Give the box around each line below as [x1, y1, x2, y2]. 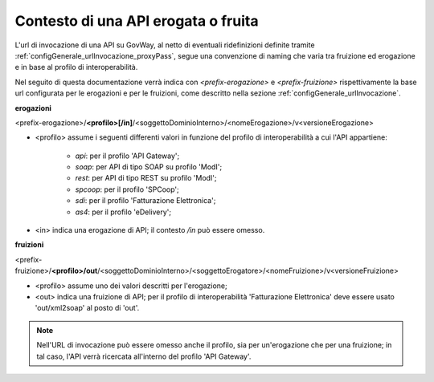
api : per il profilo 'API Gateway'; [75, 151, 180, 161]
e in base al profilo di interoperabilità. [14, 63, 138, 72]
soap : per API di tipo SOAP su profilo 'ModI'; [75, 162, 223, 172]
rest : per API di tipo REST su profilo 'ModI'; [75, 173, 217, 183]
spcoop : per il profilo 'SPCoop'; [75, 185, 180, 194]
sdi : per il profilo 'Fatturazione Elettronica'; [75, 196, 216, 205]
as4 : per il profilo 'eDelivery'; [75, 207, 172, 217]
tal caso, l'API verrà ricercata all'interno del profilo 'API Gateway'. [36, 352, 252, 361]
